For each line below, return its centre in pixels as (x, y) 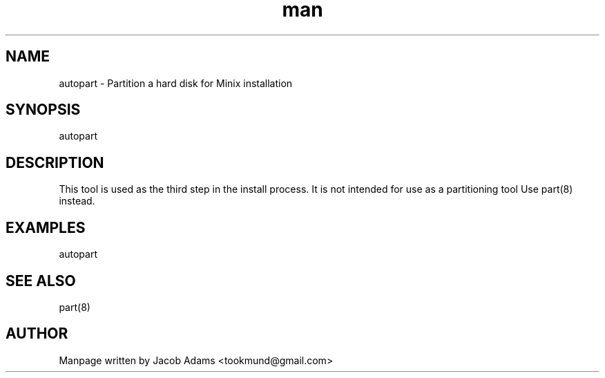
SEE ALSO (41, 281)
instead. (77, 201)
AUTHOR (37, 334)
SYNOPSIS (43, 110)
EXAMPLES (46, 227)
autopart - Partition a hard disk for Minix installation (176, 83)
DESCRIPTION (55, 162)
